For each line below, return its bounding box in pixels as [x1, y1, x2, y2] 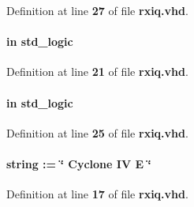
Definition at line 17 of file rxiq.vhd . [6, 186, 188, 202]
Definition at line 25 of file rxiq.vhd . [6, 124, 188, 141]
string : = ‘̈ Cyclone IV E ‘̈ [6, 155, 151, 171]
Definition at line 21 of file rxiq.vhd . [6, 63, 188, 80]
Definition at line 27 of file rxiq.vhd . [6, 2, 188, 18]
